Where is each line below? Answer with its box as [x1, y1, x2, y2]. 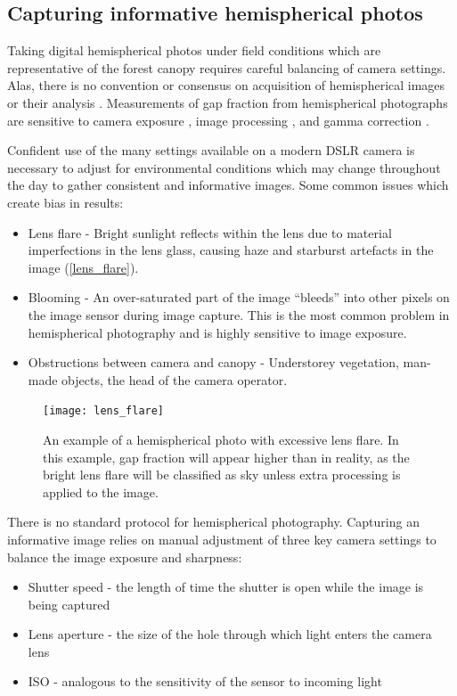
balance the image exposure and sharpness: [7, 547, 242, 566]
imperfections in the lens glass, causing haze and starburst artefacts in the [28, 241, 434, 259]
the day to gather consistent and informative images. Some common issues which [7, 176, 449, 194]
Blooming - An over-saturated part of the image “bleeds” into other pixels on [28, 288, 450, 307]
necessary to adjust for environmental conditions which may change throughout [7, 158, 441, 176]
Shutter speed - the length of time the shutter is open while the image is [28, 577, 424, 596]
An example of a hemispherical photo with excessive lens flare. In [43, 430, 399, 448]
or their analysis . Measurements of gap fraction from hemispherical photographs [7, 93, 448, 111]
